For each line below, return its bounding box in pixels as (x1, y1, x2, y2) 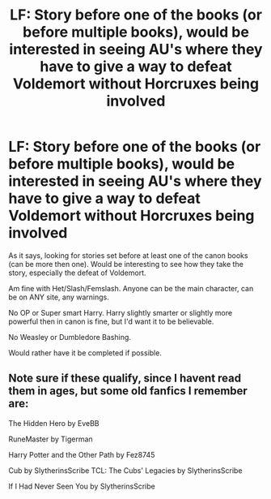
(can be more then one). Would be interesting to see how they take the (8, 259, 244, 269)
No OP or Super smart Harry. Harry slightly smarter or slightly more (8, 308, 233, 317)
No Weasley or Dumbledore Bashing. (8, 332, 132, 342)
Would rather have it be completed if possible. (8, 347, 162, 358)
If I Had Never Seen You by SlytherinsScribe (8, 481, 155, 491)
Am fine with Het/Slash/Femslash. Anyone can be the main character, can (8, 283, 254, 293)
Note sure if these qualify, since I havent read (8, 372, 242, 385)
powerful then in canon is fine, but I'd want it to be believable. (8, 316, 214, 326)
